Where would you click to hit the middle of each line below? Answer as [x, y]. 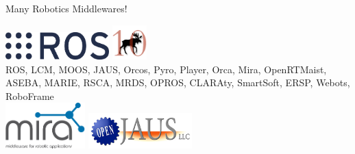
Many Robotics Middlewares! [66, 8]
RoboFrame [30, 95]
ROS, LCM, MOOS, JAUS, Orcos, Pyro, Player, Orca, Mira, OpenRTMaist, [166, 69]
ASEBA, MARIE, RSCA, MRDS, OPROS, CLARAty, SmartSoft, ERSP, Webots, [178, 82]
